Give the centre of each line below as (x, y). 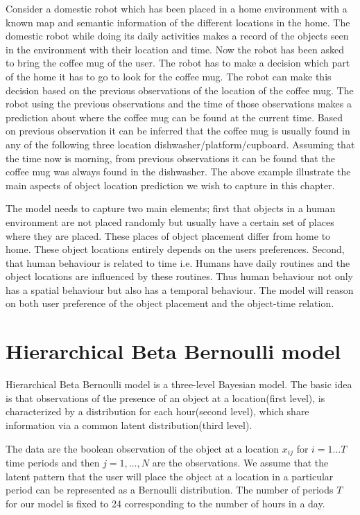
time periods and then (53, 463)
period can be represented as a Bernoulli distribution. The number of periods (170, 490)
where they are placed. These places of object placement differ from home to (168, 235)
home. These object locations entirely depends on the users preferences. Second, (175, 249)
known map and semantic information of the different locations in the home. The (178, 22)
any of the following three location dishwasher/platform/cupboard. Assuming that (180, 144)
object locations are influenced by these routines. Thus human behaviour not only (179, 276)
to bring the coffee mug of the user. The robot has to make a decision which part (178, 63)
